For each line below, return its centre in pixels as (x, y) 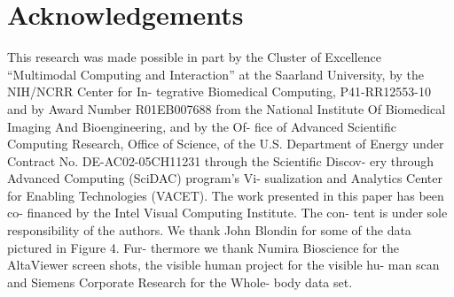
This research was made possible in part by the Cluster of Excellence (194, 57)
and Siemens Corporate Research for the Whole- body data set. (180, 282)
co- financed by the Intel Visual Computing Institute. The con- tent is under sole (227, 213)
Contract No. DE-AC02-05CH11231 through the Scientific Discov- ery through (221, 160)
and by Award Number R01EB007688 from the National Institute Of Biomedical (227, 108)
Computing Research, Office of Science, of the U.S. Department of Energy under (226, 144)
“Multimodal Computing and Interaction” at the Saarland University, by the (216, 74)
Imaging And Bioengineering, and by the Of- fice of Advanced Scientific (202, 126)
